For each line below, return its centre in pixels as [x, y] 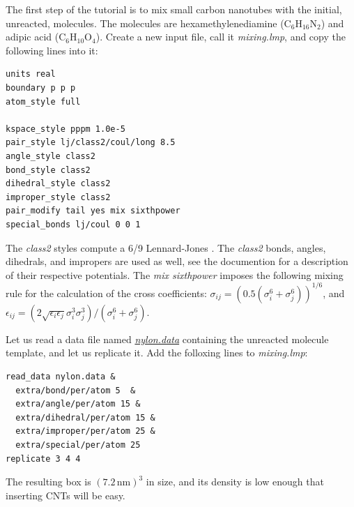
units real [31, 74]
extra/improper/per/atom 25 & [85, 431]
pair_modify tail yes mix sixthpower [93, 211]
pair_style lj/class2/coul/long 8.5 [91, 143]
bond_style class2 [48, 170]
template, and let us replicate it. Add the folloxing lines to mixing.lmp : [157, 353]
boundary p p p [41, 88]
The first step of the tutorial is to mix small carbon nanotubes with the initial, [174, 9]
